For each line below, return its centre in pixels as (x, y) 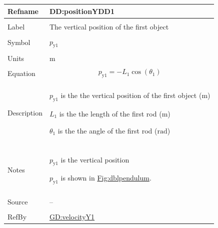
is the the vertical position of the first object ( (131, 95)
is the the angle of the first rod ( (107, 130)
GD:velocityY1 (72, 216)
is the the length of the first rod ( (110, 113)
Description (25, 113)
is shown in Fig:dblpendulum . (106, 178)
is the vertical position (95, 159)
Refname (23, 11)
